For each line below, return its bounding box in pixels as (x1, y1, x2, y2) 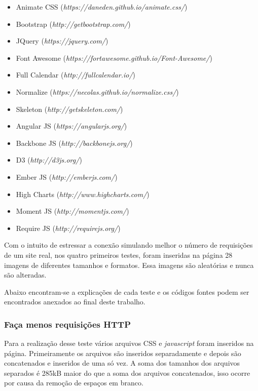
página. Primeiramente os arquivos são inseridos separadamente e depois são (4, 347, 241, 358)
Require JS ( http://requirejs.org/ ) (16, 222, 121, 233)
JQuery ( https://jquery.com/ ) (16, 35, 108, 46)
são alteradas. (4, 269, 47, 280)
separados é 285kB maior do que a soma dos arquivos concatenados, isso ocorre (4, 367, 250, 378)
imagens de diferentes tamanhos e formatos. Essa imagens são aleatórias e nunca (4, 259, 254, 270)
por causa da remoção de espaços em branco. (4, 377, 143, 388)
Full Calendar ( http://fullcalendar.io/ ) (16, 69, 136, 80)
